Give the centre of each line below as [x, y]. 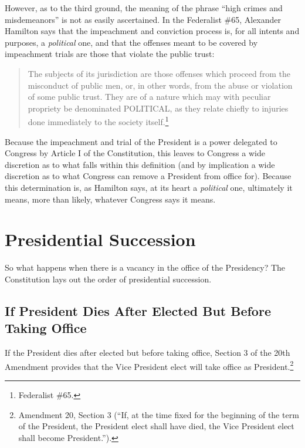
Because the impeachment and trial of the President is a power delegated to [141, 141]
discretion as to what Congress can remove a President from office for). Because [148, 176]
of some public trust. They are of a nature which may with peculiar [149, 97]
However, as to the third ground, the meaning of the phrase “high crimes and [144, 8]
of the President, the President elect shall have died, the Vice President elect [156, 426]
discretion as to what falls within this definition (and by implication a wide [140, 164]
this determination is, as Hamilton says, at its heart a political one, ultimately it [149, 187]
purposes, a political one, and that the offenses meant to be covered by [131, 42]
